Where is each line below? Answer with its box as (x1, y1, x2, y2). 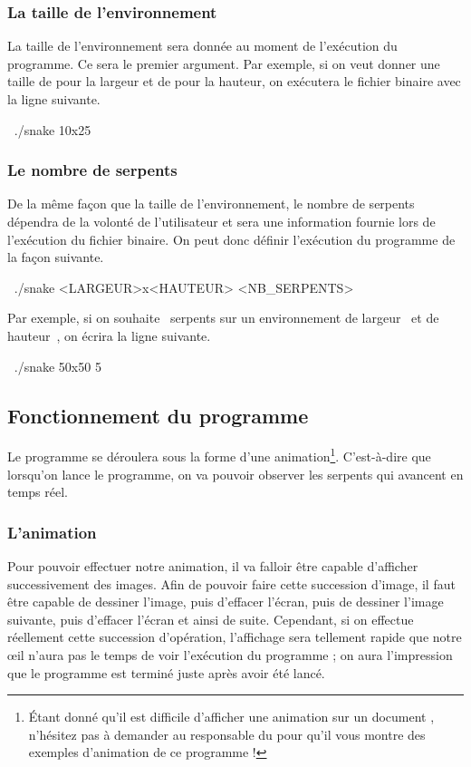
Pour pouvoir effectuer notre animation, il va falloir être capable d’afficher (7, 557, 418, 576)
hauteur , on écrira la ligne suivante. (7, 325, 211, 345)
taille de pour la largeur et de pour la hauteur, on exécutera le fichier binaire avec (7, 72, 461, 91)
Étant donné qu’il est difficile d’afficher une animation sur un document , (28, 707, 435, 726)
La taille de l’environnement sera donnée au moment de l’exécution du (7, 36, 398, 55)
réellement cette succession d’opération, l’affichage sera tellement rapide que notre (7, 627, 462, 646)
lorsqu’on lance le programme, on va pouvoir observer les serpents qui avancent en (7, 464, 464, 483)
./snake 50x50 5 (14, 356, 101, 375)
